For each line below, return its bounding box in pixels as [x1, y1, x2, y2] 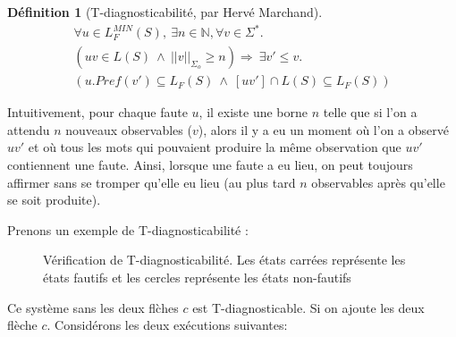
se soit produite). [7, 190, 101, 209]
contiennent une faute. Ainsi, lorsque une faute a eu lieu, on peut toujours [7, 155, 413, 173]
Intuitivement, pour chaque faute [7, 103, 188, 122]
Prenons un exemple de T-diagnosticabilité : [7, 220, 249, 239]
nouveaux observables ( [65, 120, 192, 139]
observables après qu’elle [311, 173, 445, 191]
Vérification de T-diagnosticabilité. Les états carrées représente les [43, 250, 406, 269]
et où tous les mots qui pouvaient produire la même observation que [28, 138, 401, 156]
